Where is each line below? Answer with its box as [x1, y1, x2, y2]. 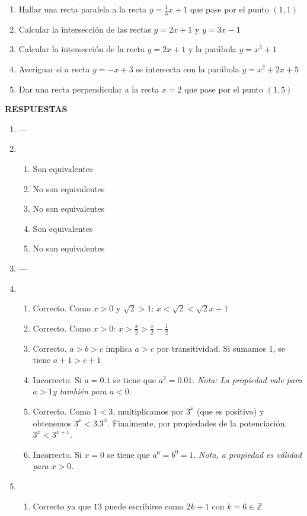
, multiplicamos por [113, 404, 184, 417]
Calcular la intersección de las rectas [18, 23, 151, 35]
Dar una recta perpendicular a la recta [18, 82, 159, 95]
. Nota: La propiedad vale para [192, 373, 302, 386]
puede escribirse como [104, 499, 184, 512]
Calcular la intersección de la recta [18, 43, 145, 55]
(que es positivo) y [197, 404, 264, 417]
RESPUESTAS [5, 103, 68, 115]
